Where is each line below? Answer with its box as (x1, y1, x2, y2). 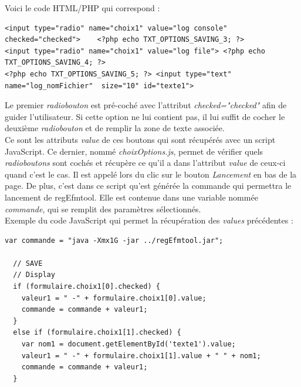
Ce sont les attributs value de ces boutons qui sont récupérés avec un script (5, 133, 276, 145)
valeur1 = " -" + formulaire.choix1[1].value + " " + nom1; (21, 351, 261, 360)
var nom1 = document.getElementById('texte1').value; (21, 340, 236, 349)
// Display (13, 271, 55, 279)
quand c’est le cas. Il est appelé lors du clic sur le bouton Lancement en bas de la (5, 168, 297, 180)
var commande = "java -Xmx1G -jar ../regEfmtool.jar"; (5, 236, 224, 245)
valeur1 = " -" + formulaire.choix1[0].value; (21, 293, 207, 302)
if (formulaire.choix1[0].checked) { (13, 282, 160, 291)
